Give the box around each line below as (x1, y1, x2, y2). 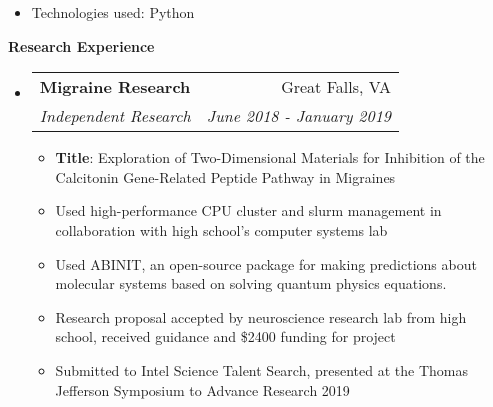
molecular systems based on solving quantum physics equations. (55, 273, 447, 294)
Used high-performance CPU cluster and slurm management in (55, 200, 442, 221)
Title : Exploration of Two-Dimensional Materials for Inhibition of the (55, 147, 485, 168)
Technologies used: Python (31, 2, 195, 22)
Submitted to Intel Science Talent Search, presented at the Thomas (55, 359, 469, 380)
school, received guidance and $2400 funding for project (55, 326, 396, 347)
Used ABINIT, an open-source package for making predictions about (55, 253, 477, 274)
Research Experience (8, 35, 155, 56)
